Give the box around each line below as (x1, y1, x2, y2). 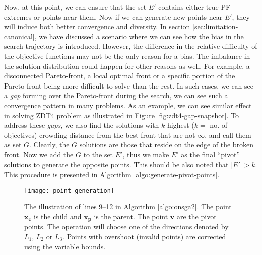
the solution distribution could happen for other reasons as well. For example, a (4, 60, 250, 71)
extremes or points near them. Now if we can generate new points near (4, 11, 223, 22)
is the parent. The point (94, 211, 168, 221)
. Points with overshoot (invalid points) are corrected (62, 231, 226, 241)
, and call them (205, 129, 251, 140)
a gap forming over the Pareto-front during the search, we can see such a (4, 90, 228, 101)
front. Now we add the (4, 149, 74, 159)
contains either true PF (158, 2, 231, 12)
